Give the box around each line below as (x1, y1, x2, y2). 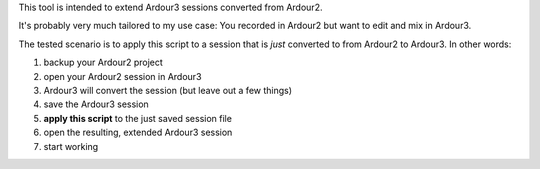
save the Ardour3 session (43, 98, 149, 110)
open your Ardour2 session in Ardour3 (43, 70, 202, 82)
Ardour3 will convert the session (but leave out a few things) (43, 84, 293, 96)
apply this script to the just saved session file (43, 112, 232, 124)
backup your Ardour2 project (43, 56, 164, 69)
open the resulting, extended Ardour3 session (43, 126, 233, 139)
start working (43, 140, 99, 152)
